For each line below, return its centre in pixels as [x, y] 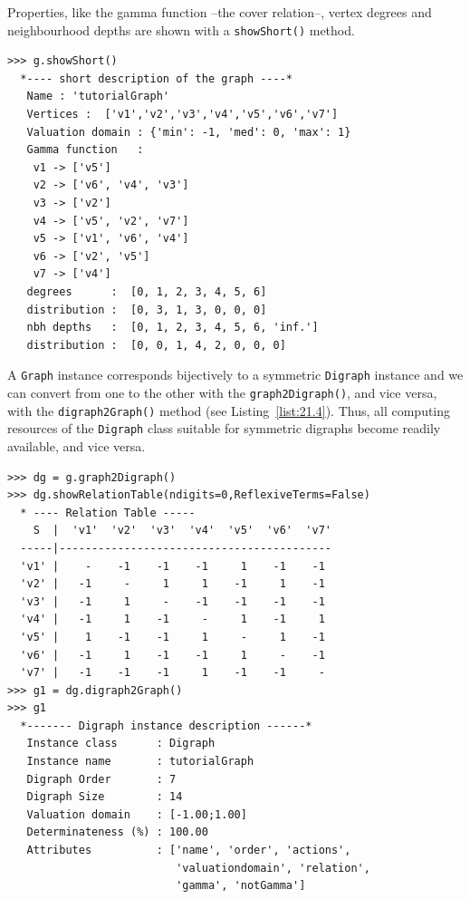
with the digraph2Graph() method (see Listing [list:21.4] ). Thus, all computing [229, 410]
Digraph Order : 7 [101, 779]
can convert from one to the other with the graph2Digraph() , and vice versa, [222, 392]
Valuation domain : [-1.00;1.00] [137, 814]
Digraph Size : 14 [105, 797]
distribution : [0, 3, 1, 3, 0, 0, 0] [147, 309]
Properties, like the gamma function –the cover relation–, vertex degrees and [220, 12]
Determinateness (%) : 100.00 [117, 832]
